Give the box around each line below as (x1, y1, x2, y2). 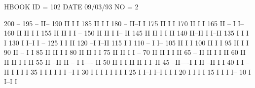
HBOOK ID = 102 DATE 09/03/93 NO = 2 (4, 1, 139, 11)
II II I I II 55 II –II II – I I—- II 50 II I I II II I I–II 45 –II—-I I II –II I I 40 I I (4, 56, 244, 67)
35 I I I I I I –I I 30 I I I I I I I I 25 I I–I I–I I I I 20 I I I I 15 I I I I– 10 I (31, 66, 251, 77)
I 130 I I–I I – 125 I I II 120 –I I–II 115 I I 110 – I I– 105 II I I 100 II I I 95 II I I (4, 37, 249, 47)
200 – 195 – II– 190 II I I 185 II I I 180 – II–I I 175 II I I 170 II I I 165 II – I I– (4, 18, 244, 28)
